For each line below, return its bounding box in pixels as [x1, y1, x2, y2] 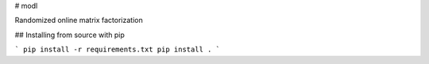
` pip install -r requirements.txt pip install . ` [14, 45, 221, 55]
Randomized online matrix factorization [14, 16, 143, 25]
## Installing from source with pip [14, 30, 125, 40]
